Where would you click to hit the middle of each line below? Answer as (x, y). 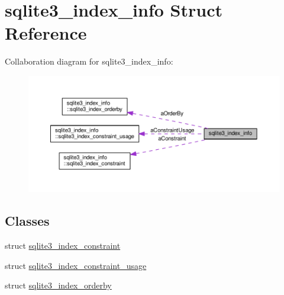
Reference (46, 33)
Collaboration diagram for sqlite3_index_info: (89, 61)
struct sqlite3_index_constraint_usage (76, 265)
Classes (27, 221)
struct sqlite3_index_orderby (58, 285)
